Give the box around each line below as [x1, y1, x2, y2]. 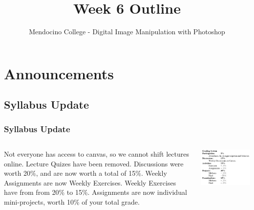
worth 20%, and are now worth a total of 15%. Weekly [4, 168, 167, 178]
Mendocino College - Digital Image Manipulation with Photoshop [29, 26, 225, 37]
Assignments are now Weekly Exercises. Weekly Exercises [4, 177, 176, 187]
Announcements [4, 63, 114, 83]
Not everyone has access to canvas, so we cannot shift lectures [4, 148, 189, 159]
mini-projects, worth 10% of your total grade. [4, 196, 140, 207]
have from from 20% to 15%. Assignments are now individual [4, 187, 187, 197]
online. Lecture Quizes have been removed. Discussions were [4, 158, 184, 168]
